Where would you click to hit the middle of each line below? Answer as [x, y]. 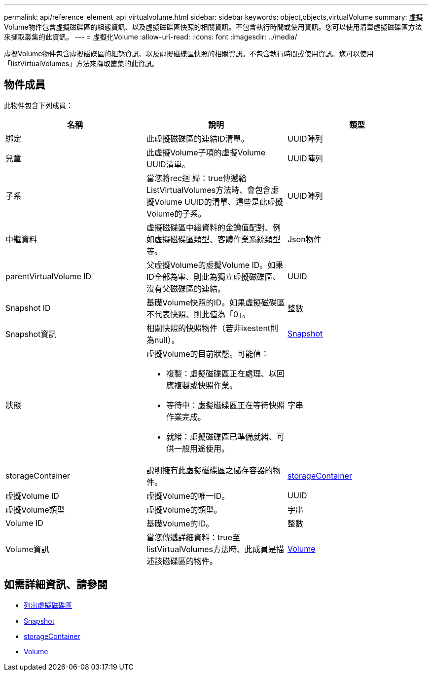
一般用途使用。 [201, 448]
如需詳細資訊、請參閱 [56, 585]
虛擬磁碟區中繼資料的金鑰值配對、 [209, 227]
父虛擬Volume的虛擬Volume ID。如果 [215, 265]
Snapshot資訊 [31, 334]
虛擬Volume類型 [35, 509]
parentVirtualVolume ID [49, 276]
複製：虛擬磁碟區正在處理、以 [221, 373]
